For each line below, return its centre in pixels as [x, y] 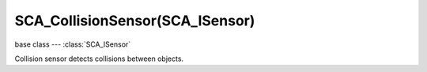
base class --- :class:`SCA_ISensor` [73, 44]
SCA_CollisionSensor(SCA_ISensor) [135, 21]
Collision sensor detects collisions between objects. [99, 59]
